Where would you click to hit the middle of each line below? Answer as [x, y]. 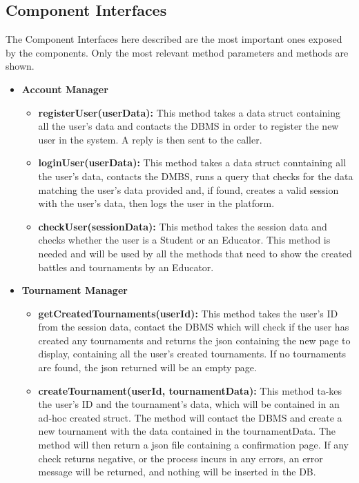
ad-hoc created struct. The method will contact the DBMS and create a [190, 417]
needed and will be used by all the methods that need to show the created [195, 253]
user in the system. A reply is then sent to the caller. [150, 139]
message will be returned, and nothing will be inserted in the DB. [177, 472]
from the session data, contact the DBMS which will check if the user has [194, 327]
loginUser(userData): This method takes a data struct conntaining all [192, 162]
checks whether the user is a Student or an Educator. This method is [184, 240]
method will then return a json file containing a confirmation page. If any [193, 445]
